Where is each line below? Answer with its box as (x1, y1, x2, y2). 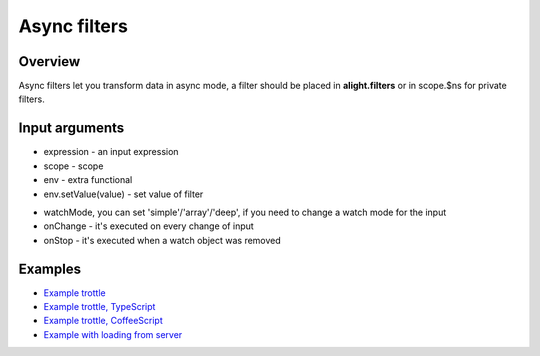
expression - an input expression (43, 146, 179, 158)
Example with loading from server (43, 328, 183, 340)
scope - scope (43, 160, 104, 172)
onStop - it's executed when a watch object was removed (43, 234, 282, 246)
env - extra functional (43, 174, 133, 186)
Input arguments (18, 120, 125, 137)
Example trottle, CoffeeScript (43, 315, 164, 327)
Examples (18, 260, 82, 277)
